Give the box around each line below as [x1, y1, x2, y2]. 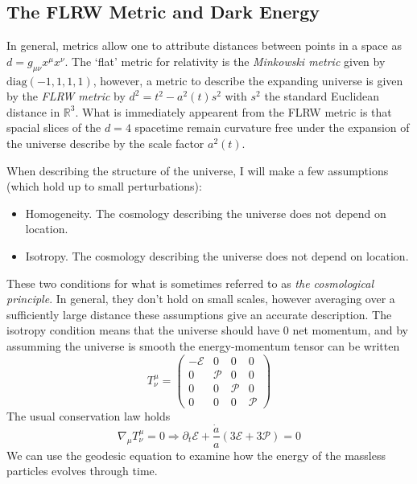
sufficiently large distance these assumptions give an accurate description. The [6, 306, 392, 322]
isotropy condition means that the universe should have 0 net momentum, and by [6, 322, 408, 338]
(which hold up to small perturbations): [6, 178, 202, 195]
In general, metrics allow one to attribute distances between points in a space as [6, 37, 402, 54]
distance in [6, 103, 60, 120]
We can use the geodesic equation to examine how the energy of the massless [6, 446, 386, 463]
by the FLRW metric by [6, 88, 126, 105]
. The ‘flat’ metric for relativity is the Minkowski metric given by [64, 52, 386, 69]
